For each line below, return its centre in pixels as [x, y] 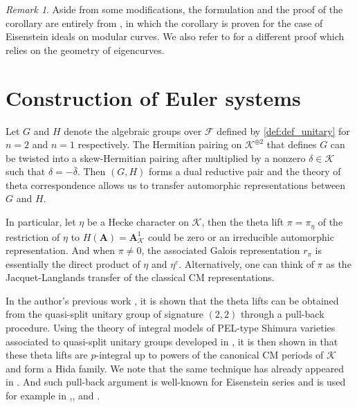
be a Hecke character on [138, 222]
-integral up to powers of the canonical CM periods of [210, 355]
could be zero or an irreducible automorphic [241, 236]
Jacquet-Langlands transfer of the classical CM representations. [140, 277]
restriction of [33, 236]
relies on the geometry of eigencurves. [85, 49]
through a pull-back [282, 314]
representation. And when [61, 250]
